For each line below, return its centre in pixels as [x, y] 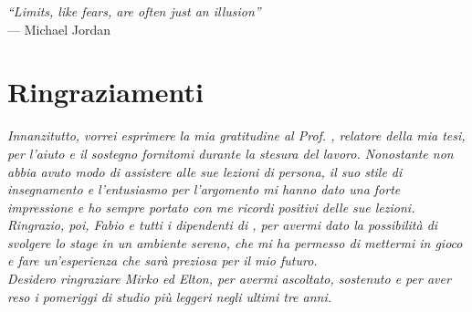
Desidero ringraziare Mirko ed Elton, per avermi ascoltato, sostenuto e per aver [229, 279]
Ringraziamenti [105, 92]
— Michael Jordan [59, 29]
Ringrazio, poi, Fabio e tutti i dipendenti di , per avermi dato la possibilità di [223, 225]
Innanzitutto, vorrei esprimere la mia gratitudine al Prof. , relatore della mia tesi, [236, 135]
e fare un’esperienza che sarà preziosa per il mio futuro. [163, 260]
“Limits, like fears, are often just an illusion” [134, 11]
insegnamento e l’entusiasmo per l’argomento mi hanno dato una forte [204, 189]
